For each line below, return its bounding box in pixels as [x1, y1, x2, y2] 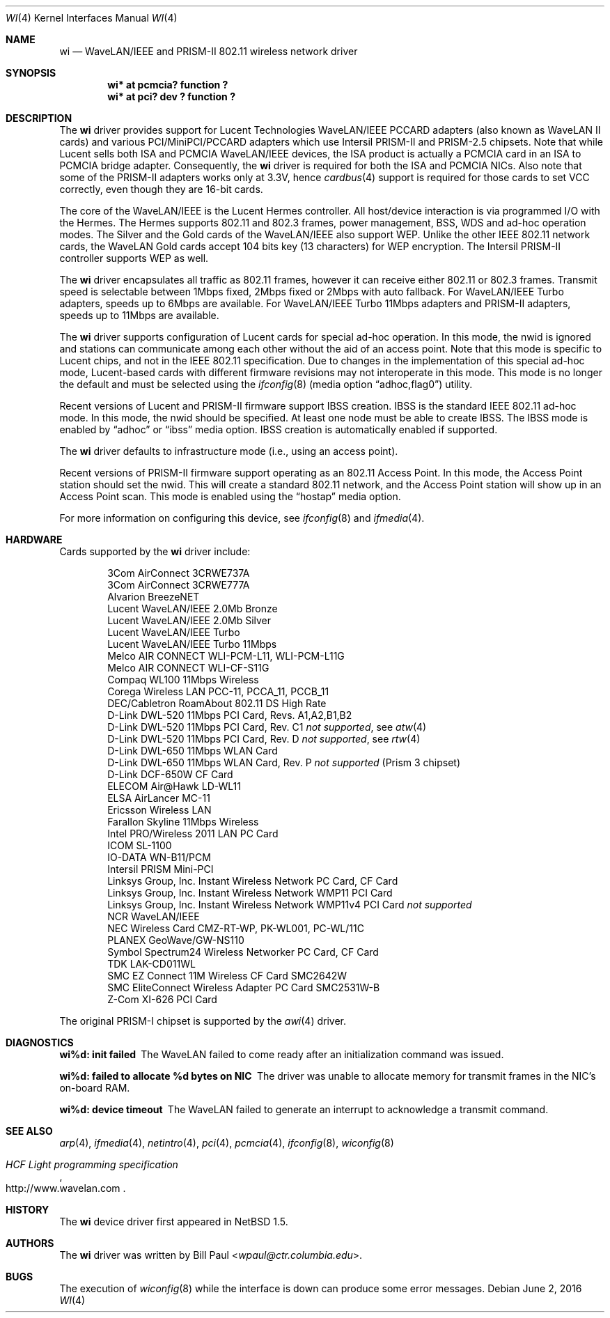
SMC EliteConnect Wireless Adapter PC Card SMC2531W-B [107, 982, 380, 993]
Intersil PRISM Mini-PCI [107, 863, 214, 875]
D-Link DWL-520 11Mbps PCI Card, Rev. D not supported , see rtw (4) [107, 733, 421, 745]
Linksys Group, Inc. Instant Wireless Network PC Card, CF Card [107, 875, 398, 887]
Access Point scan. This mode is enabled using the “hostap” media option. [59, 490, 401, 502]
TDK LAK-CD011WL [107, 958, 196, 970]
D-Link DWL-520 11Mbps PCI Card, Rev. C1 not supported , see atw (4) [107, 721, 427, 733]
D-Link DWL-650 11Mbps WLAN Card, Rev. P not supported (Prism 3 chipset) [107, 757, 461, 768]
